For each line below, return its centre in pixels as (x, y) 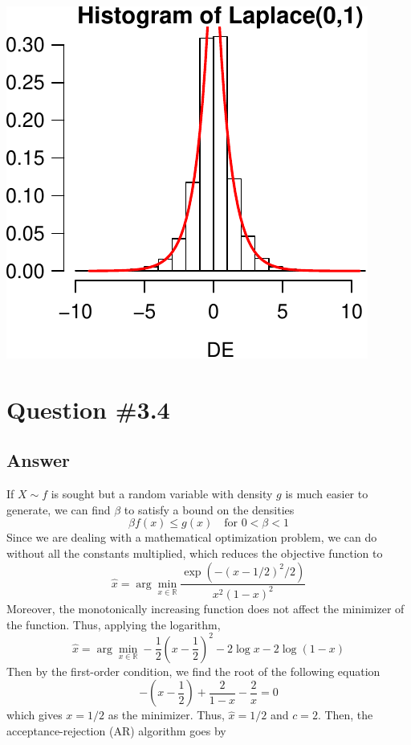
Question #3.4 (88, 409)
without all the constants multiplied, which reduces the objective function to (195, 553)
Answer (39, 460)
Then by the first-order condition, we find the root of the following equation (193, 671)
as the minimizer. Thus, (166, 715)
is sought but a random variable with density (162, 494)
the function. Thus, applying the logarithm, (114, 624)
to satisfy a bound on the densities (209, 509)
